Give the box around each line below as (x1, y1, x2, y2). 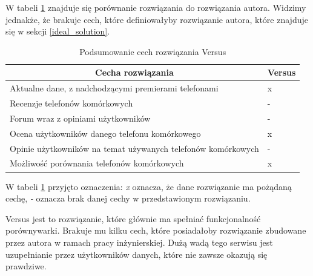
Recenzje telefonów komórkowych (10, 97, 133, 110)
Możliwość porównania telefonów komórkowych (10, 157, 184, 169)
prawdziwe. (5, 260, 47, 272)
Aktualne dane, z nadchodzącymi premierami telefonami (10, 82, 219, 94)
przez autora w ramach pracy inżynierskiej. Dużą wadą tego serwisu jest (5, 235, 273, 248)
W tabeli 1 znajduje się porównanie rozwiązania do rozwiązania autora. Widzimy (5, 1, 306, 13)
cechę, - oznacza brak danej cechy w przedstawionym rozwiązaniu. (5, 192, 251, 205)
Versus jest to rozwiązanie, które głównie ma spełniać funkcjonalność (5, 212, 261, 225)
